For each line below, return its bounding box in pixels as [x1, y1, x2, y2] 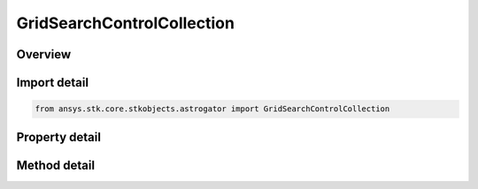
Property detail [16, 129, 102, 145]
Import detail [16, 75, 89, 90]
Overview [16, 47, 72, 62]
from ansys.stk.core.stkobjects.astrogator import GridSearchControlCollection [35, 104, 390, 114]
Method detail [16, 157, 96, 172]
